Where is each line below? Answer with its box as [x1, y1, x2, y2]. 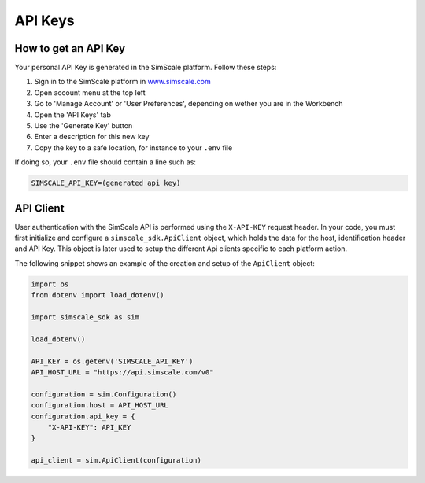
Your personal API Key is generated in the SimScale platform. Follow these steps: [14, 63, 277, 72]
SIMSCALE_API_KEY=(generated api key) [31, 179, 181, 188]
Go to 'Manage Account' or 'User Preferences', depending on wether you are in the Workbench [34, 99, 343, 109]
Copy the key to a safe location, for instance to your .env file [34, 142, 233, 153]
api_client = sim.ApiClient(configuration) [31, 456, 202, 465]
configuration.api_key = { [31, 411, 135, 421]
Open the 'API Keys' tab [34, 110, 112, 120]
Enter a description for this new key [34, 132, 150, 142]
